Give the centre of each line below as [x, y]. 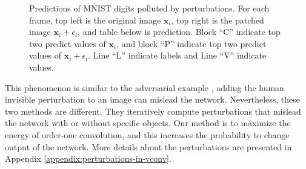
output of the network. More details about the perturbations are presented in [148, 146]
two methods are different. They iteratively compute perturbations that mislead [153, 111]
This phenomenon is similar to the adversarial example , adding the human [145, 87]
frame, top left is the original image [95, 20]
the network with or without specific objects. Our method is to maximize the [148, 123]
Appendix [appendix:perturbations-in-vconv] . [88, 158]
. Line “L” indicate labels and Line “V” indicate [177, 55]
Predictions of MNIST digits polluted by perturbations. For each [149, 8]
